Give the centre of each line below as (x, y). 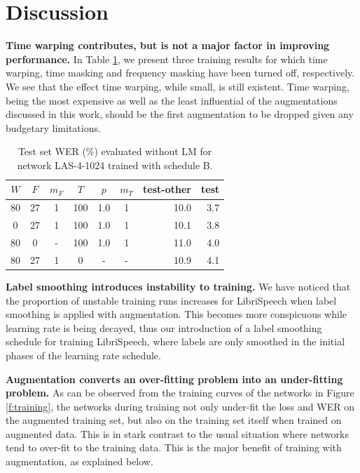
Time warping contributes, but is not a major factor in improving (168, 45)
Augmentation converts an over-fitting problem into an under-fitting (174, 379)
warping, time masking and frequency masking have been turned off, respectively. (180, 73)
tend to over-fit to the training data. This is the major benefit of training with (174, 447)
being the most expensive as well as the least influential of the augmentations (172, 100)
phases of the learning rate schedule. (83, 355)
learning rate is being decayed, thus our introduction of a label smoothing (164, 327)
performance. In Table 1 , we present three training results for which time (167, 59)
